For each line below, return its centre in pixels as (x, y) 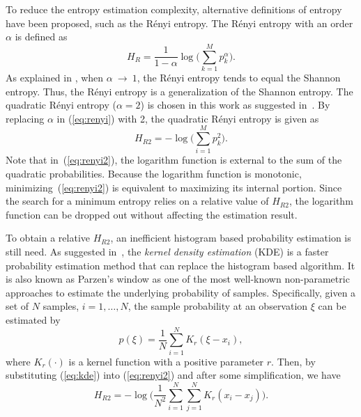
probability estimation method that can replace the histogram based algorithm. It (180, 265)
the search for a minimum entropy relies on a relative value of (137, 201)
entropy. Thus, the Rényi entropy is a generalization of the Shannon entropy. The (179, 91)
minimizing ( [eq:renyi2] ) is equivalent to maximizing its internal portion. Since (174, 187)
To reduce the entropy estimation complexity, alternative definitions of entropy (174, 9)
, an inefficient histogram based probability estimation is (231, 238)
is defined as (41, 37)
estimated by (33, 319)
